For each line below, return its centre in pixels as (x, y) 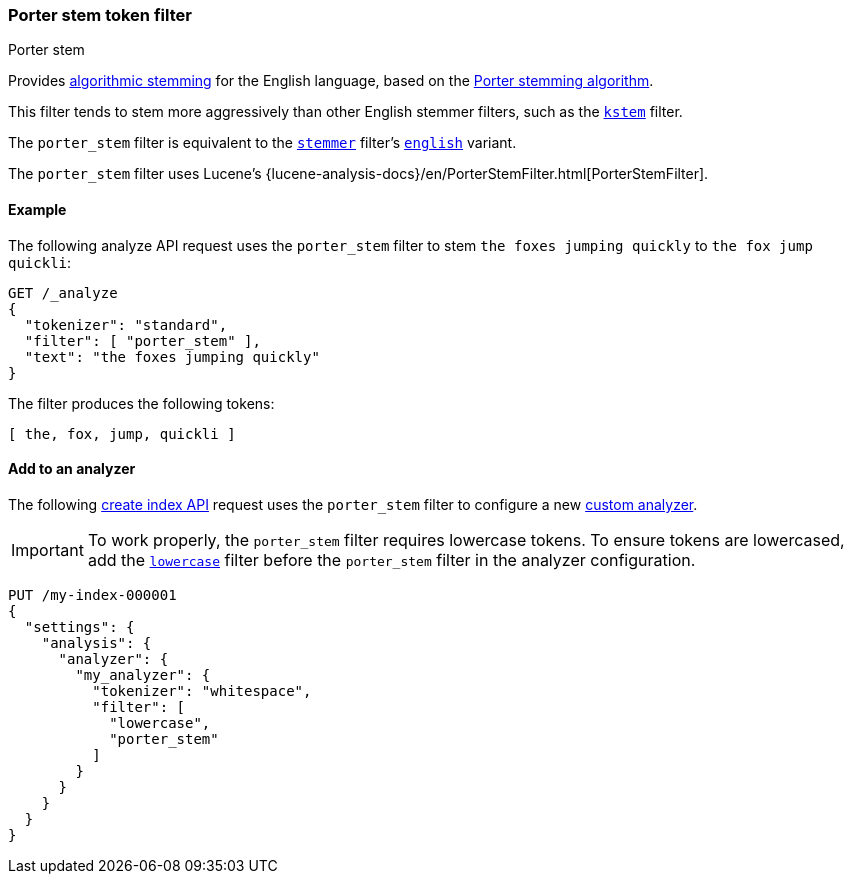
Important (47, 549)
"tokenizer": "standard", (126, 324)
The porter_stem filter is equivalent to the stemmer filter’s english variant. (262, 143)
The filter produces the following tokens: (141, 403)
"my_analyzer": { (143, 674)
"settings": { (79, 626)
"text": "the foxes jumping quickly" (172, 356)
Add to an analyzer (72, 469)
